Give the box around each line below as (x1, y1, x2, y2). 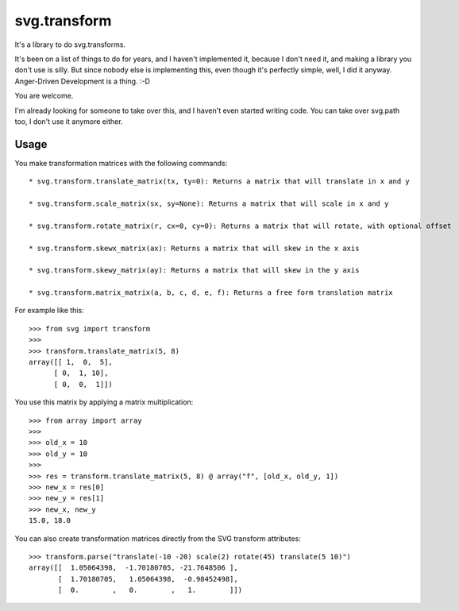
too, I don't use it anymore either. (14, 116, 123, 126)
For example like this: (14, 306, 84, 315)
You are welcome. (14, 91, 74, 101)
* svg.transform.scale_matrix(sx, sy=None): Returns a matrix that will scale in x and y (29, 199, 389, 208)
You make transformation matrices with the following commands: (14, 158, 228, 168)
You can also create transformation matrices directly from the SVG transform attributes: (14, 533, 301, 543)
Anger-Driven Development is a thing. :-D (14, 76, 151, 86)
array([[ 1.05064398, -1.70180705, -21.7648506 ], (29, 563, 238, 572)
